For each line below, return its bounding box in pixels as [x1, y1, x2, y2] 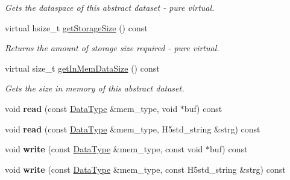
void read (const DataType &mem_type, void [5, 102, 178, 114]
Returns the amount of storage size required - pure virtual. [5, 42, 219, 54]
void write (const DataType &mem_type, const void [5, 143, 203, 155]
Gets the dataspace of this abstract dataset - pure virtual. [5, 1, 215, 13]
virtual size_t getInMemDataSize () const [5, 61, 160, 74]
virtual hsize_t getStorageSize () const [5, 21, 148, 34]
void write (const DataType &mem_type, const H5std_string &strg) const [5, 163, 286, 175]
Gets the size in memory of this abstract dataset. [5, 82, 184, 95]
